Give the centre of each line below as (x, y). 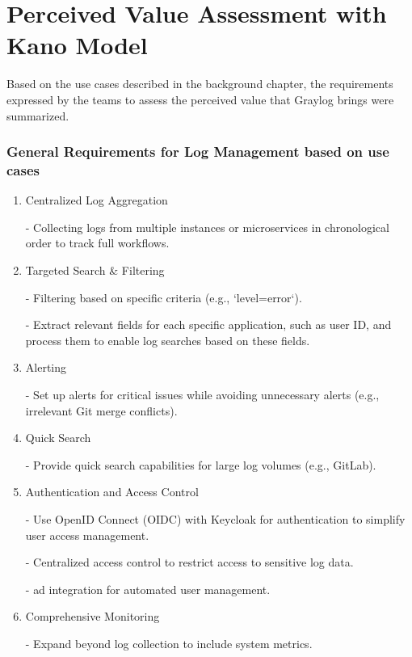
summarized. (38, 115)
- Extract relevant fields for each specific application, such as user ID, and (208, 324)
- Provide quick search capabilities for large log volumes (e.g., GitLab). (201, 464)
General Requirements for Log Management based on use (198, 152)
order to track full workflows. (97, 243)
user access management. (87, 535)
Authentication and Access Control (112, 492)
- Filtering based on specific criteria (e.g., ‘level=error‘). (164, 297)
